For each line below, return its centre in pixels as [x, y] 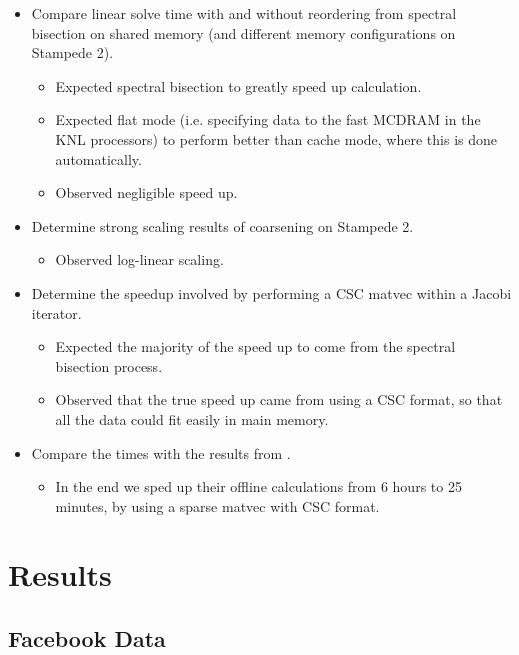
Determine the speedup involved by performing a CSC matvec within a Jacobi [271, 292]
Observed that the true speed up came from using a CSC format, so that [279, 399]
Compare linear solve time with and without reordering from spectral [244, 13]
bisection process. [109, 365]
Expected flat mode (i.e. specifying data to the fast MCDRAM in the [268, 119]
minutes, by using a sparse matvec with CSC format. [217, 505]
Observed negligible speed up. [146, 192]
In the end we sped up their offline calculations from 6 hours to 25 [258, 486]
